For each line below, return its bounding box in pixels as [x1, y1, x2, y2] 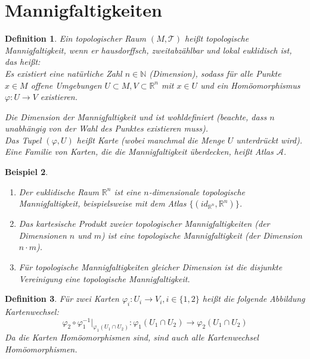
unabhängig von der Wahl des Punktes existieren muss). [5, 122, 208, 135]
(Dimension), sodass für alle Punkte [149, 67, 281, 79]
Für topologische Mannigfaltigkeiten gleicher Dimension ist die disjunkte [18, 261, 283, 273]
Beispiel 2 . [5, 166, 48, 178]
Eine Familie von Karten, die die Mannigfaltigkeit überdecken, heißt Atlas [5, 145, 274, 158]
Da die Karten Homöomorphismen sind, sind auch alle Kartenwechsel [5, 331, 259, 344]
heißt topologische [185, 32, 249, 45]
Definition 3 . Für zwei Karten [5, 292, 119, 305]
